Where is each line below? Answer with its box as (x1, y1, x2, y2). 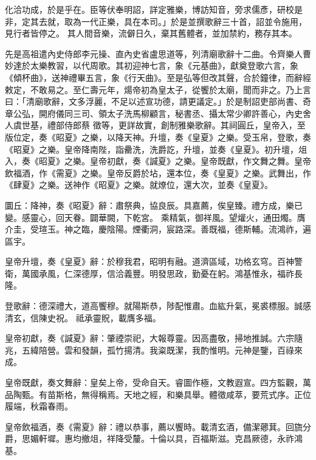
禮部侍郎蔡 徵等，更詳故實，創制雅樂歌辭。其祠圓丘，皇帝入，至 (47, 119, 306, 131)
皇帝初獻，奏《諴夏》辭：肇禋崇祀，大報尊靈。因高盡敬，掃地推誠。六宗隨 (5, 332, 303, 344)
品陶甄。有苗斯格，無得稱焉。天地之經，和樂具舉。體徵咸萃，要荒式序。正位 (5, 388, 311, 400)
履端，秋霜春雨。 (5, 400, 73, 413)
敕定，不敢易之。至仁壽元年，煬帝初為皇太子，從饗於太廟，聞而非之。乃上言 (5, 83, 311, 96)
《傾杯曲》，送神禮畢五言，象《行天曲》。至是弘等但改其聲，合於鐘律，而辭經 (5, 71, 311, 83)
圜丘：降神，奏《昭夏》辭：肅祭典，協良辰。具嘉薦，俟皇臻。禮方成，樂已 (5, 198, 303, 211)
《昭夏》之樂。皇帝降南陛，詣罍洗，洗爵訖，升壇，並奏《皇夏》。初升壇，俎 (5, 142, 307, 155)
